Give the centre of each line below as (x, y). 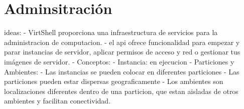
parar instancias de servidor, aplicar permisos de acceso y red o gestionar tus (122, 52)
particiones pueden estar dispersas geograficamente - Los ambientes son (114, 81)
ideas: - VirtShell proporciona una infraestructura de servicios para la (111, 32)
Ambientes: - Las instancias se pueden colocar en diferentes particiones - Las (122, 71)
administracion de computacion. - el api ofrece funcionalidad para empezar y (122, 42)
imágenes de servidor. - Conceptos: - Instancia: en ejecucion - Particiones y (119, 61)
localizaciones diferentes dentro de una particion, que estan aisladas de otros (121, 91)
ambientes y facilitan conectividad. (57, 101)
